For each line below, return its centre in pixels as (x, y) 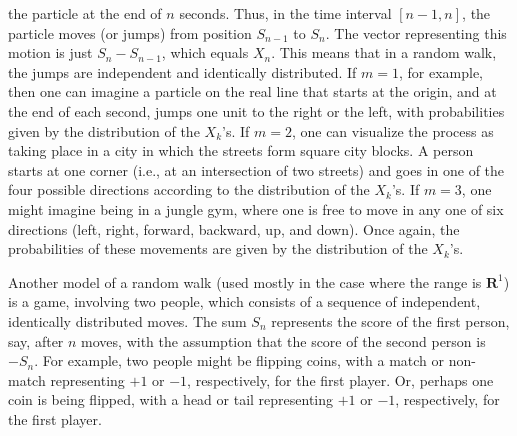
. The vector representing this (416, 32)
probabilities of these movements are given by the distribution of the (218, 248)
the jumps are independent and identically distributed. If (182, 71)
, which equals (205, 52)
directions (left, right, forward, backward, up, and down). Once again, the (234, 228)
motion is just (50, 52)
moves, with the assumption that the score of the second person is (283, 340)
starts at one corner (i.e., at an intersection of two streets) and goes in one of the (256, 169)
